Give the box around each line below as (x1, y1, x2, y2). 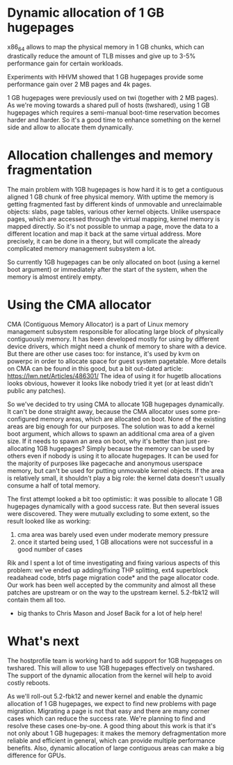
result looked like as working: (7, 517, 91, 525)
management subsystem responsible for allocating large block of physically (7, 327, 224, 335)
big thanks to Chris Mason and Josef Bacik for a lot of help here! (17, 609, 202, 617)
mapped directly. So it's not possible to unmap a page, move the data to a (7, 222, 219, 230)
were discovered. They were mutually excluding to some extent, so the (7, 509, 210, 517)
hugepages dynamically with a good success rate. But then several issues (7, 502, 220, 510)
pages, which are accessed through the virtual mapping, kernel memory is (7, 214, 220, 223)
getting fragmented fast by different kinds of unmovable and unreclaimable (7, 200, 223, 208)
